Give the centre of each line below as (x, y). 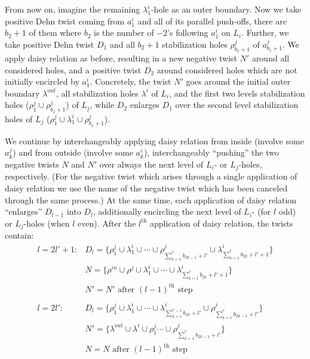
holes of (19, 118)
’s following (188, 33)
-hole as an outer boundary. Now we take (226, 9)
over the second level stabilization (237, 105)
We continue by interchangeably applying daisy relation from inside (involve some (154, 140)
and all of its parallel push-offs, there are (212, 21)
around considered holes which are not (227, 69)
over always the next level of (151, 164)
